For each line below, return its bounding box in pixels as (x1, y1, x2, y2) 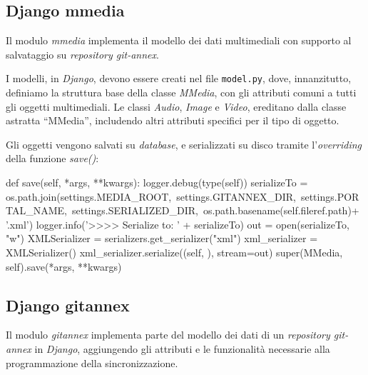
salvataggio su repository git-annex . (6, 46, 159, 61)
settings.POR (300, 189, 359, 204)
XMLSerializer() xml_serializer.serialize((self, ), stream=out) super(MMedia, (6, 244, 343, 259)
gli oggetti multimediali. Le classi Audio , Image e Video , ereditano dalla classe (6, 99, 347, 114)
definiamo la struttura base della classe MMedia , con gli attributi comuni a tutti (6, 85, 357, 100)
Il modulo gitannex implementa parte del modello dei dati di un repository (6, 327, 330, 342)
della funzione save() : (6, 151, 99, 166)
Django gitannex (6, 294, 130, 316)
